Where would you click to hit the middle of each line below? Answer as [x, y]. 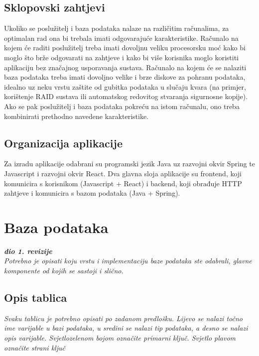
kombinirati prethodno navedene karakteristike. [76, 116]
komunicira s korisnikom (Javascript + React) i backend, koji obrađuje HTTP [123, 183]
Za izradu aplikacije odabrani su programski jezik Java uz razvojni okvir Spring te [129, 164]
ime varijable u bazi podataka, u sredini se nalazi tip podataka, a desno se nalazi [126, 328]
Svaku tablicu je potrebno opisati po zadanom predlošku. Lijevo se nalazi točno [123, 318]
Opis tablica [36, 297]
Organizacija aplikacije [63, 143]
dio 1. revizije [28, 251]
